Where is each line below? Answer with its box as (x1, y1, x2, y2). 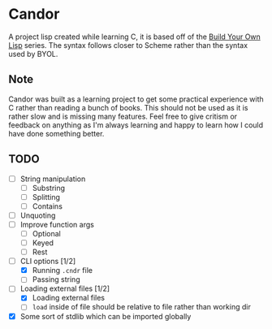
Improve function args (19, 219, 95, 229)
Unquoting (19, 210, 56, 220)
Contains (32, 201, 63, 211)
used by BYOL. (8, 49, 58, 58)
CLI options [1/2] (19, 257, 76, 266)
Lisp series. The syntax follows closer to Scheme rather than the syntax (8, 40, 248, 50)
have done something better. (8, 128, 105, 138)
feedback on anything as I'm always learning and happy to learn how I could (8, 119, 264, 130)
